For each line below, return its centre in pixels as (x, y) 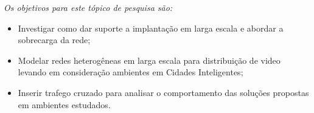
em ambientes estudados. (64, 104)
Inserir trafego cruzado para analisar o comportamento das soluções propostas (163, 92)
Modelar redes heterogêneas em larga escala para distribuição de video (149, 60)
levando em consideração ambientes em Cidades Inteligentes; (131, 72)
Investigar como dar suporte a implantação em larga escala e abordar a (151, 28)
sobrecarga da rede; (54, 40)
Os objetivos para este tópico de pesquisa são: (88, 7)
